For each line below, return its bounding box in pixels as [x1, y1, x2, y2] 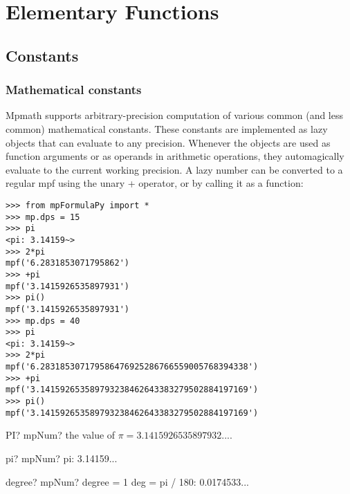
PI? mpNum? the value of [6, 428, 116, 442]
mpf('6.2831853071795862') [6, 258, 129, 268]
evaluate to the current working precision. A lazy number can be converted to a [6, 162, 343, 176]
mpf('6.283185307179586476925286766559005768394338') [6, 362, 259, 372]
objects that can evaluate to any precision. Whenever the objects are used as [6, 135, 331, 149]
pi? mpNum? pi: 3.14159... [6, 451, 118, 465]
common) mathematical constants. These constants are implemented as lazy [6, 121, 328, 136]
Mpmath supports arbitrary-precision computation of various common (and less [6, 108, 344, 122]
